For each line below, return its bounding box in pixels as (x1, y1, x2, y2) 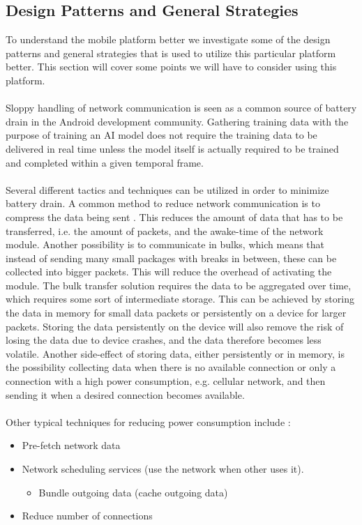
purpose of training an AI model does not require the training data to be (6, 128, 317, 142)
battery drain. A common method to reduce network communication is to (6, 196, 320, 211)
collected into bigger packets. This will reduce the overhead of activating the (6, 264, 332, 279)
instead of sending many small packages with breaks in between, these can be (6, 250, 337, 265)
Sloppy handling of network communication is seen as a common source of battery (6, 100, 357, 115)
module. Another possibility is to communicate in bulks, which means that (6, 237, 324, 252)
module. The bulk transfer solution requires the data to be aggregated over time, (6, 277, 352, 292)
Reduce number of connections (22, 508, 153, 523)
